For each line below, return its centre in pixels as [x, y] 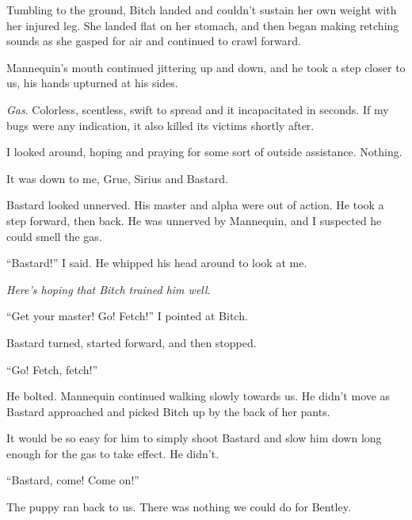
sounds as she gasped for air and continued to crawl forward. [154, 41]
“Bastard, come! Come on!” [73, 480]
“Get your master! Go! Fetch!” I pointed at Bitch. [127, 316]
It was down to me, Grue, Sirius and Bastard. [117, 178]
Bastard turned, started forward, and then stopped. [132, 342]
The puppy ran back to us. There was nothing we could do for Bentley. [179, 507]
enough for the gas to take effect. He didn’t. [113, 453]
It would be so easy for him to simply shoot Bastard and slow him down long [194, 438]
